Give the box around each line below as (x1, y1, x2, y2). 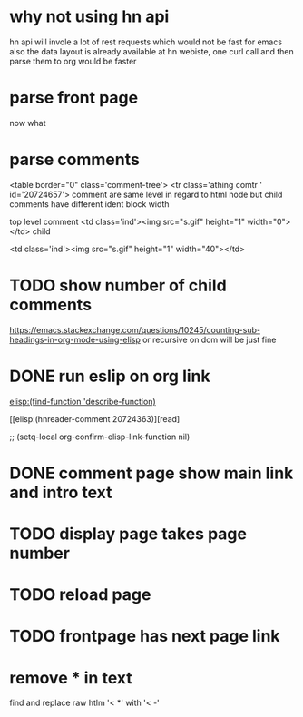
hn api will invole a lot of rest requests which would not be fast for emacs (9, 36, 283, 47)
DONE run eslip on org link (9, 366, 210, 387)
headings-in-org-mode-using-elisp (9, 334, 141, 345)
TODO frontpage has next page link (9, 626, 280, 646)
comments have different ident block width (9, 198, 170, 210)
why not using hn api (9, 6, 170, 27)
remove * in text (9, 667, 133, 688)
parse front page (9, 88, 139, 108)
